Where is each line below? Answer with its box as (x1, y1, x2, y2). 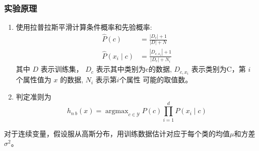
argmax (105, 108, 128, 115)
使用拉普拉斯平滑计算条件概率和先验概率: (16, 22, 152, 32)
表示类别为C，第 (191, 64, 246, 74)
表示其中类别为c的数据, (96, 64, 172, 74)
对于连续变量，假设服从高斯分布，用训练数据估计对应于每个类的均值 (4, 128, 230, 138)
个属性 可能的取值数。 (119, 74, 192, 85)
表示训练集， (40, 64, 83, 74)
